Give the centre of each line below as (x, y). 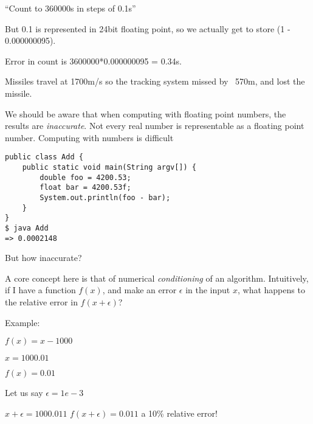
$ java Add (27, 228)
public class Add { (44, 157)
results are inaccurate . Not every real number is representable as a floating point (155, 126)
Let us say (24, 393)
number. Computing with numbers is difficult (89, 137)
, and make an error (139, 290)
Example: (22, 322)
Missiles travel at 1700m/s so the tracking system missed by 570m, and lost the (155, 81)
